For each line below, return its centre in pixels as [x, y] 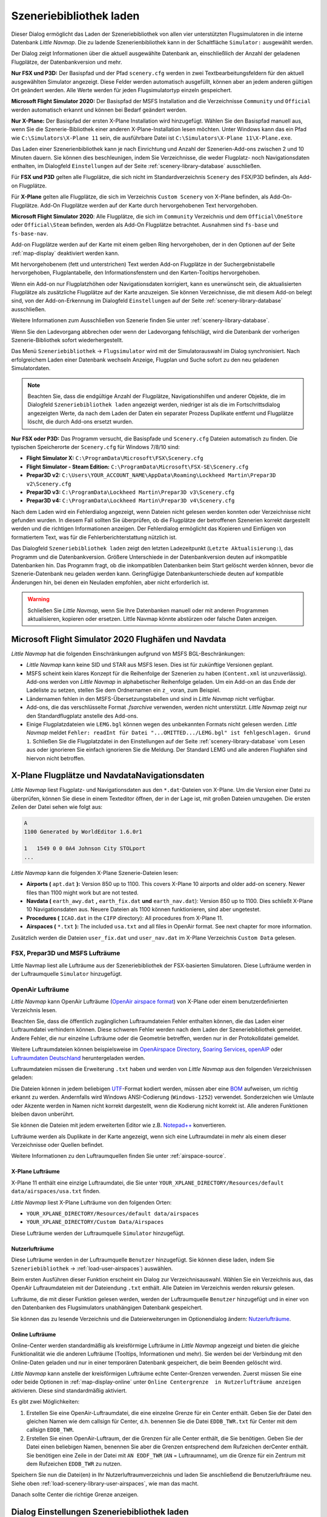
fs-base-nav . [30, 233]
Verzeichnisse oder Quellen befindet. [58, 1145]
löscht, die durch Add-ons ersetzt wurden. [81, 422]
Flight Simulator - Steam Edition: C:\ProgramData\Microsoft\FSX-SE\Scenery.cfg [137, 467]
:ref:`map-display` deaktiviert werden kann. [65, 253]
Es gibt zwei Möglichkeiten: [45, 1402]
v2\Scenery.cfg [49, 484]
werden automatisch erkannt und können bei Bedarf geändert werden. [99, 110]
